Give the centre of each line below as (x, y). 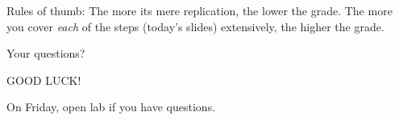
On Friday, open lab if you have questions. (111, 107)
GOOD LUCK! (44, 80)
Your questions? (46, 53)
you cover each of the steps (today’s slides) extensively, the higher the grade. (195, 26)
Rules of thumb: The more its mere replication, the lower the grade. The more (199, 10)
